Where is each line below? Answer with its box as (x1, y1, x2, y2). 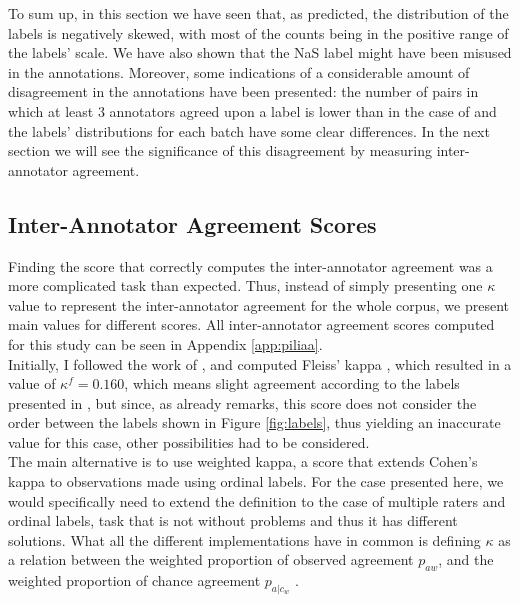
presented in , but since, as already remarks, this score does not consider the (8, 392, 477, 413)
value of (8, 373, 56, 394)
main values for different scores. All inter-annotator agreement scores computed (8, 314, 495, 335)
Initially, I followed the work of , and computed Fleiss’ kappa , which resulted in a (8, 353, 512, 374)
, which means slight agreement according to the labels (124, 373, 460, 394)
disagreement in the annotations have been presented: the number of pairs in (8, 81, 479, 102)
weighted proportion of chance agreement (8, 570, 261, 591)
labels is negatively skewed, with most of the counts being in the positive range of (8, 22, 509, 43)
